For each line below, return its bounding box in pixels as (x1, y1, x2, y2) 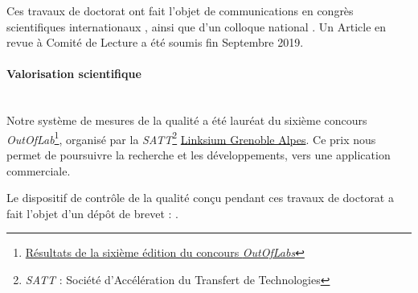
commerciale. (6, 162, 71, 179)
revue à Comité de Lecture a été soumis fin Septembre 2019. (6, 34, 304, 51)
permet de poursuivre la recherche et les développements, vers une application (6, 146, 391, 163)
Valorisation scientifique (6, 65, 141, 82)
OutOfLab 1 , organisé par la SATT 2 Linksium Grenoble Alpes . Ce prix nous (6, 128, 376, 147)
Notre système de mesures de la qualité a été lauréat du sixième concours (6, 112, 367, 129)
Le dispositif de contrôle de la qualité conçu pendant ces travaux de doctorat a (6, 189, 394, 206)
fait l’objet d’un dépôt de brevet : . (6, 204, 178, 221)
